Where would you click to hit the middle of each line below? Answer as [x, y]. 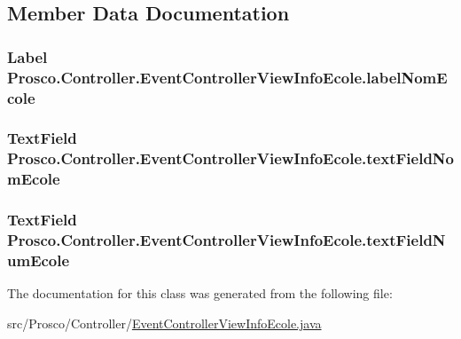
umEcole [39, 260]
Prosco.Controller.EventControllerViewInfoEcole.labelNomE [227, 77]
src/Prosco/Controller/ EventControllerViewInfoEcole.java [164, 323]
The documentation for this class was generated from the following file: [200, 293]
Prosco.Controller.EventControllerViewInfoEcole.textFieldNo [230, 158]
